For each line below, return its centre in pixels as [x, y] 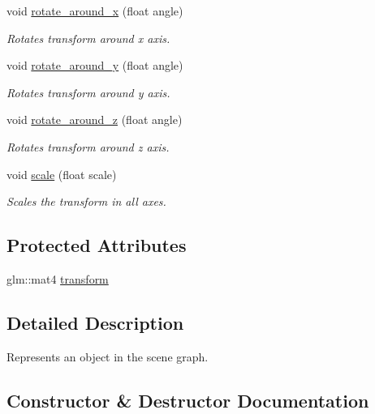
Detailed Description [95, 322]
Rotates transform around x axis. [88, 38]
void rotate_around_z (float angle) [95, 120]
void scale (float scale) [62, 174]
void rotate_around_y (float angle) [95, 65]
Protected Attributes [97, 245]
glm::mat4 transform [58, 278]
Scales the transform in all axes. [86, 201]
